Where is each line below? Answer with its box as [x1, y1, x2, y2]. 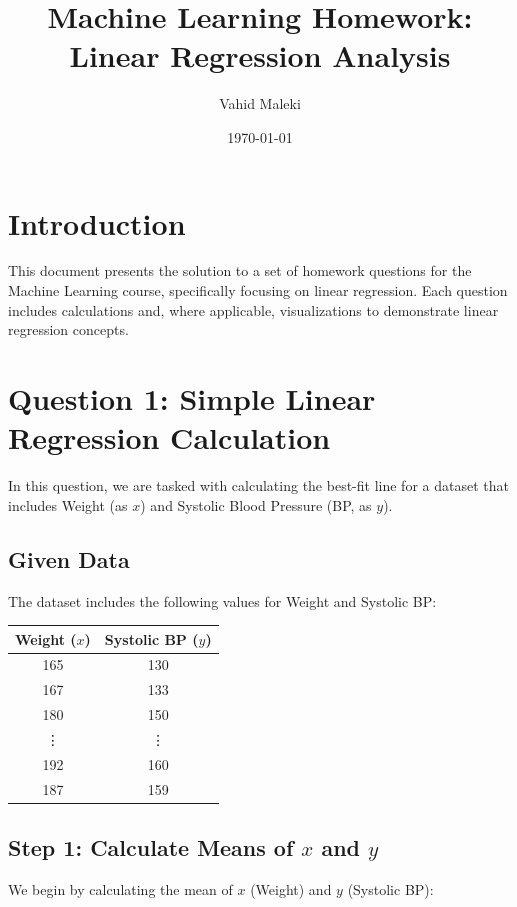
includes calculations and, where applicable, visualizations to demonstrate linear [8, 299, 499, 320]
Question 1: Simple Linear [8, 378, 376, 418]
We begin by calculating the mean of [8, 878, 233, 899]
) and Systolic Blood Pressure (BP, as [140, 494, 372, 515]
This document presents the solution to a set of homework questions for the [8, 260, 472, 281]
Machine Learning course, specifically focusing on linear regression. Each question [8, 280, 508, 301]
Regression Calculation [8, 417, 331, 458]
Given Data [8, 543, 130, 574]
